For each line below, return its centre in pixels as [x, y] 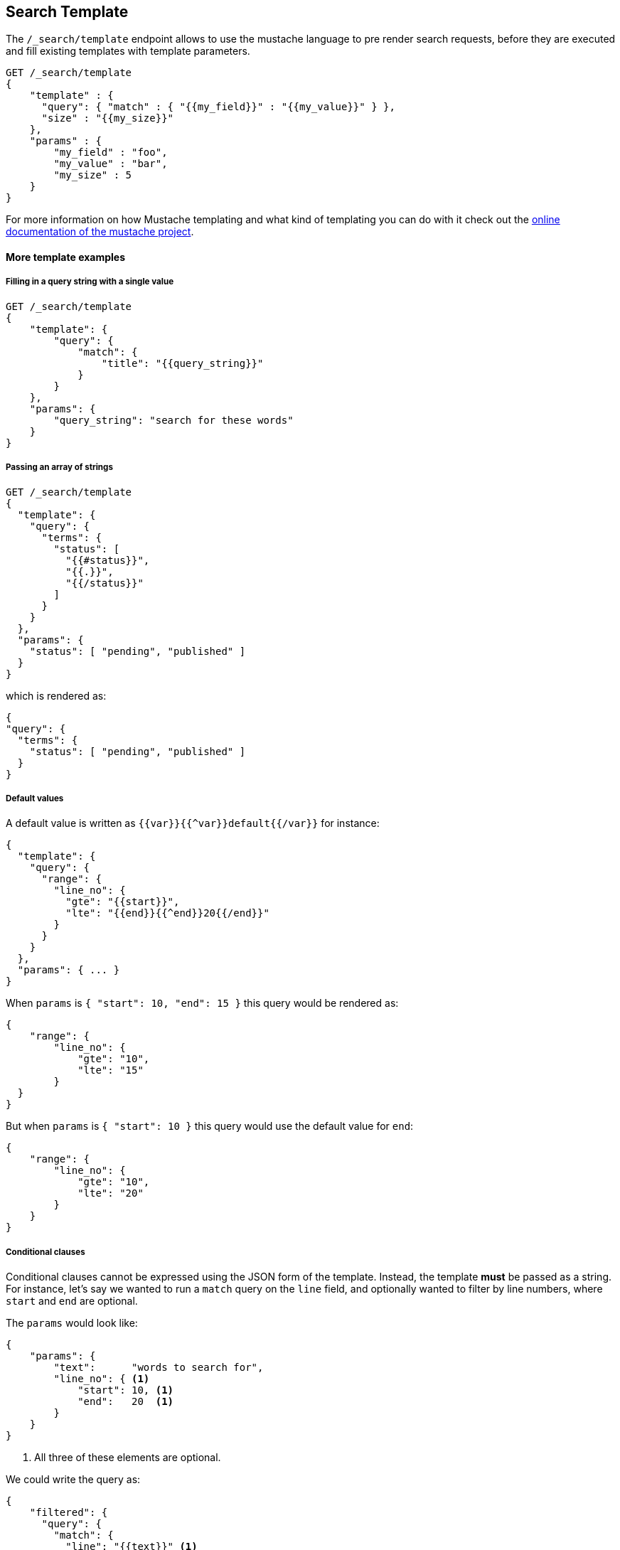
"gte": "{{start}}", [123, 902]
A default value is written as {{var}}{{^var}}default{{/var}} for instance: [193, 823]
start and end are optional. [72, 1301]
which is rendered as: [56, 695]
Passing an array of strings [59, 467]
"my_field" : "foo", [111, 153]
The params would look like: [72, 1323]
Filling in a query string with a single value [90, 282]
